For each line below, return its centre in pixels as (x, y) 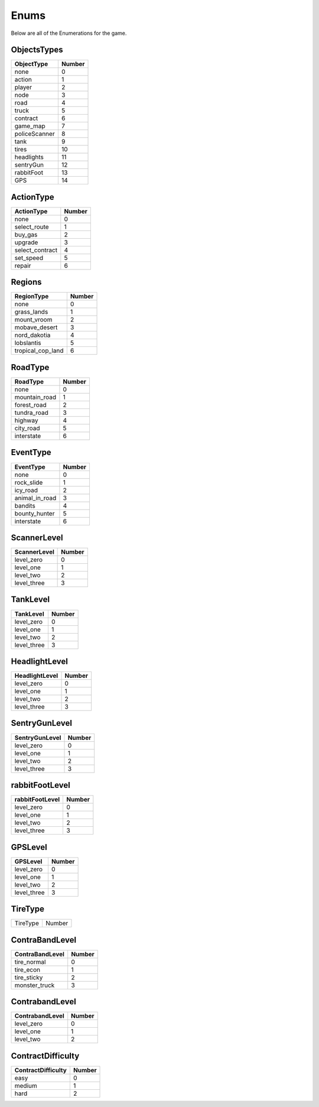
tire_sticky (29, 977)
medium (26, 1086)
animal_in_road (35, 498)
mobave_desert (36, 327)
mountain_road (35, 397)
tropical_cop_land (39, 350)
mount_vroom (33, 320)
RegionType (32, 297)
